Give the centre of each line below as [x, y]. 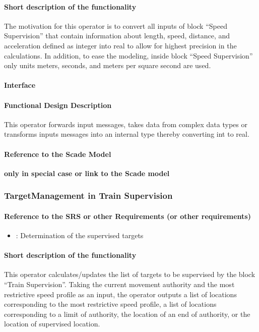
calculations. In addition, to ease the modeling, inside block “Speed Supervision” [128, 55]
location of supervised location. [52, 324]
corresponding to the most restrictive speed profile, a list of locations [110, 304]
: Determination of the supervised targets [80, 235]
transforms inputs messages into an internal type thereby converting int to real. [127, 134]
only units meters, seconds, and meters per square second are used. [108, 65]
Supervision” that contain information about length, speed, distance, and [117, 36]
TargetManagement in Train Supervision [88, 196]
